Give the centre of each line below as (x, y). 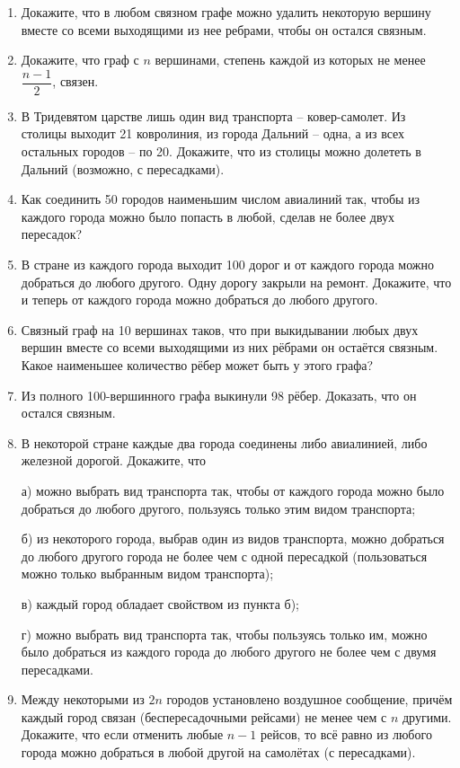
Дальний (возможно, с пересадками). (123, 168)
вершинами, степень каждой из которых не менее (290, 60)
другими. (427, 716)
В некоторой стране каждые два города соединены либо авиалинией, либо (224, 442)
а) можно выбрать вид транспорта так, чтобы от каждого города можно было (233, 490)
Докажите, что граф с (80, 60)
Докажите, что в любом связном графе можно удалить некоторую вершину (226, 12)
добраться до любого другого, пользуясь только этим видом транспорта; (218, 508)
